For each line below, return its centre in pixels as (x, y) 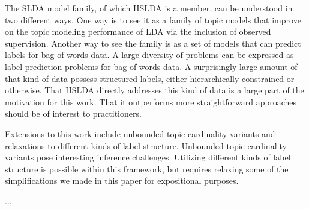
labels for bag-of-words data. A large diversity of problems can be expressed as (149, 55)
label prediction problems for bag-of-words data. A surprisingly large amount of (151, 66)
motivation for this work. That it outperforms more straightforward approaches (151, 102)
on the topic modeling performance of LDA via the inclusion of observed (138, 31)
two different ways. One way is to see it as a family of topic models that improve (153, 19)
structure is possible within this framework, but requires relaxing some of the (147, 169)
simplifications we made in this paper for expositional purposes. (122, 181)
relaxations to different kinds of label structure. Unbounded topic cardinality (146, 145)
